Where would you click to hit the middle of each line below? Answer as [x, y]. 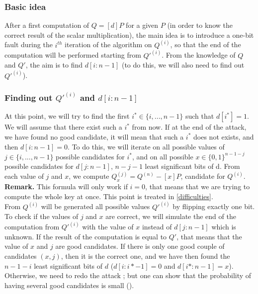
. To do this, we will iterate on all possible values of [146, 146]
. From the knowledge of [199, 55]
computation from [32, 227]
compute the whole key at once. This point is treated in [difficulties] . [109, 196]
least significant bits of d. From [192, 166]
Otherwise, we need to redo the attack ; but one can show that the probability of [128, 275]
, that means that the [209, 236]
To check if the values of [42, 216]
